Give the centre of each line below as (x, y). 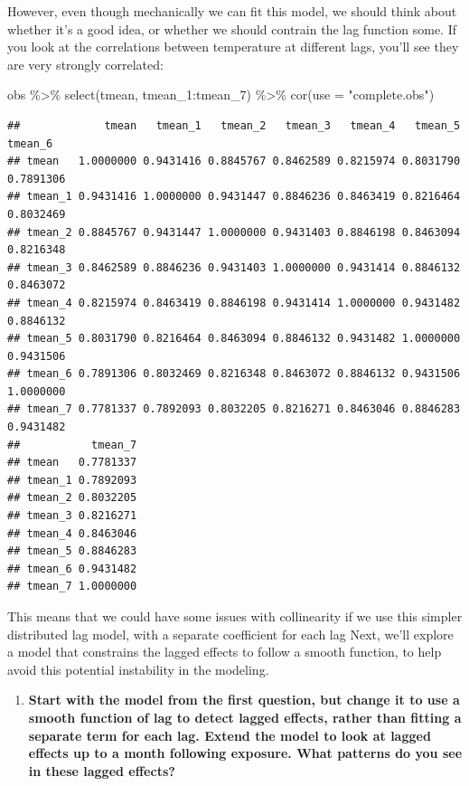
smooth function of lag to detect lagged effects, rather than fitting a (245, 717)
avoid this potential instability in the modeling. (138, 669)
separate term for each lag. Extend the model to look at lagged (230, 735)
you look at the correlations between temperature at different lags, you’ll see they (233, 47)
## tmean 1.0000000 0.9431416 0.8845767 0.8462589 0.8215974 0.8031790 (234, 161)
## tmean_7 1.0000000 (72, 587)
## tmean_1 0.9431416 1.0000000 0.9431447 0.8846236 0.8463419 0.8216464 (234, 197)
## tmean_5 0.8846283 (72, 551)
